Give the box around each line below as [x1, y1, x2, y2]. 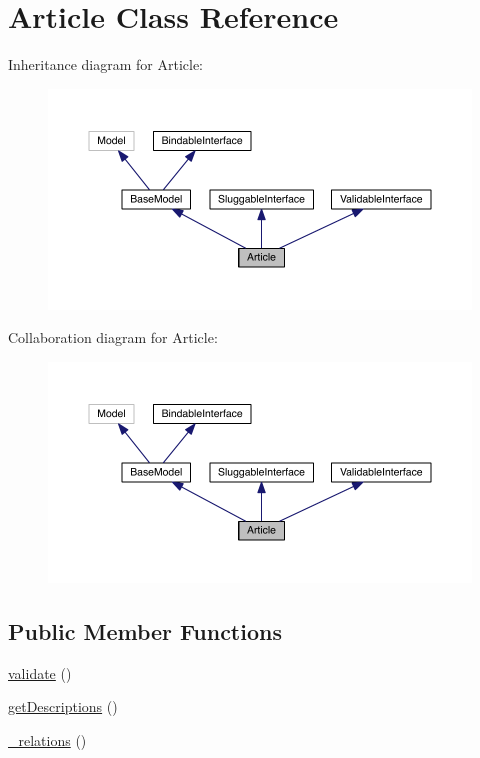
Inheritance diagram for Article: [8, 54, 204, 75]
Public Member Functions [8, 615, 282, 646]
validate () [8, 662, 72, 683]
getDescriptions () [8, 696, 118, 717]
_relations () [8, 729, 87, 750]
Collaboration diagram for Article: [8, 327, 218, 348]
